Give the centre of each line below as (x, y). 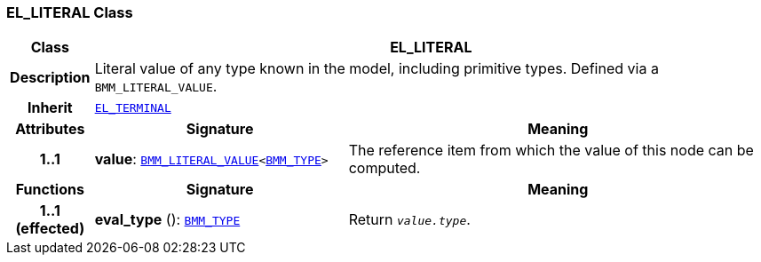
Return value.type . (409, 220)
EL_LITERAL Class (70, 12)
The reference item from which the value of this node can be (551, 151)
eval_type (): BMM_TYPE (167, 220)
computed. (384, 168)
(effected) (50, 229)
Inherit (50, 108)
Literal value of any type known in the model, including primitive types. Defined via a (377, 69)
